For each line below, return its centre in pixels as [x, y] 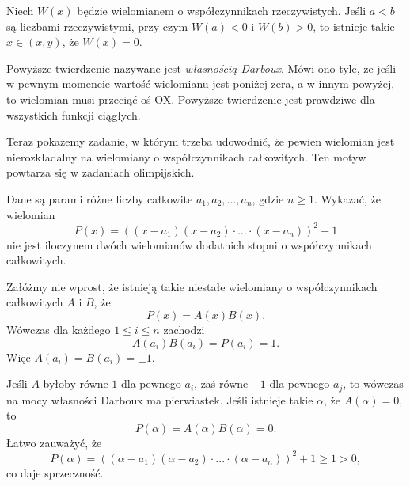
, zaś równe [221, 383]
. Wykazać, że [347, 198]
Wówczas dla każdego [59, 329]
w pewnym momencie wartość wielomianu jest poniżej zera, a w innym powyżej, [201, 84]
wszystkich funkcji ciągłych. [74, 114]
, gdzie [268, 198]
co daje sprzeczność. [55, 472]
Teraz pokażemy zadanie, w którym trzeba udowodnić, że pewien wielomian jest [201, 141]
